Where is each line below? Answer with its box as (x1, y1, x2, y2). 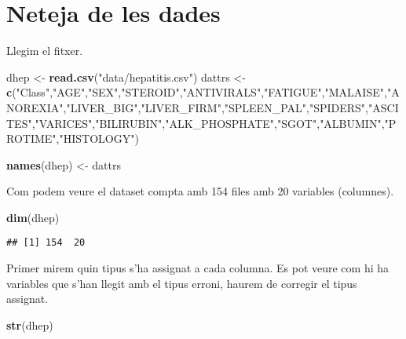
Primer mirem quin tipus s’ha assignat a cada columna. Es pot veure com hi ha (6, 260, 390, 276)
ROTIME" (6, 130, 57, 147)
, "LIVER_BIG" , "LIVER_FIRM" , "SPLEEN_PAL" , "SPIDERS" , (63, 99, 368, 115)
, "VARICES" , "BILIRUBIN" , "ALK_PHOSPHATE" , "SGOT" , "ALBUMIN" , (31, 115, 385, 131)
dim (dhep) (6, 209, 60, 225)
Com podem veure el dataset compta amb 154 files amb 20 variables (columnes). (6, 183, 394, 199)
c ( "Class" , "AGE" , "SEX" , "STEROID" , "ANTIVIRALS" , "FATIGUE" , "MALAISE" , (6, 84, 387, 100)
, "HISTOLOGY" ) (56, 130, 139, 147)
